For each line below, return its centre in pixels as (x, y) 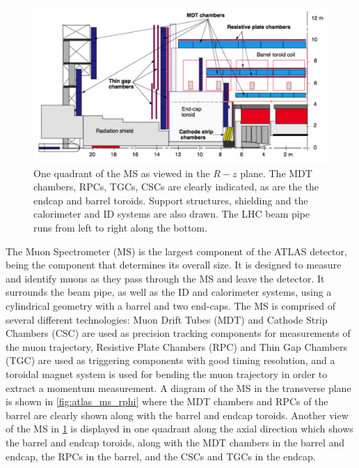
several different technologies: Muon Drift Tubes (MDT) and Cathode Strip (167, 319)
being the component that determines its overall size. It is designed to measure (174, 265)
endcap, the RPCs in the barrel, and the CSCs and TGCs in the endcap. (161, 456)
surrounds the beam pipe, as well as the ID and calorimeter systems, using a (169, 292)
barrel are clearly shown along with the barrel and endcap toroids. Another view (177, 415)
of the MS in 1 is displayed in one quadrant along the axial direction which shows (179, 429)
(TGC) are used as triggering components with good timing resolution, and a (170, 360)
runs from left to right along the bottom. (120, 228)
